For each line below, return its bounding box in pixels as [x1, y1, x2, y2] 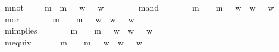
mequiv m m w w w [4, 35, 142, 48]
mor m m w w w [4, 12, 134, 25]
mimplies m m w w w [4, 24, 153, 37]
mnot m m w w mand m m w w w [4, 1, 274, 13]
